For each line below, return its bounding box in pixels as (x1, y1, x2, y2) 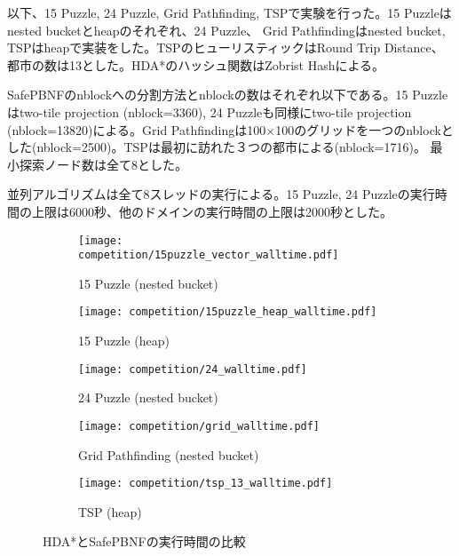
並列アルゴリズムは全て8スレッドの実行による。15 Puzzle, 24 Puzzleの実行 (7, 185, 435, 203)
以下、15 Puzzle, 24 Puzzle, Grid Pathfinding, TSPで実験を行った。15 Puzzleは (7, 4, 452, 21)
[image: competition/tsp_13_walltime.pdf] (78, 477, 333, 490)
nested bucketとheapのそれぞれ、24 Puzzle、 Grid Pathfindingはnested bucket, (7, 20, 446, 39)
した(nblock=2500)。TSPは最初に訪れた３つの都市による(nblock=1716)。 (7, 138, 426, 156)
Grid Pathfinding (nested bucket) (78, 445, 259, 464)
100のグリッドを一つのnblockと (275, 120, 454, 139)
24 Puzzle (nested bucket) (78, 388, 218, 407)
